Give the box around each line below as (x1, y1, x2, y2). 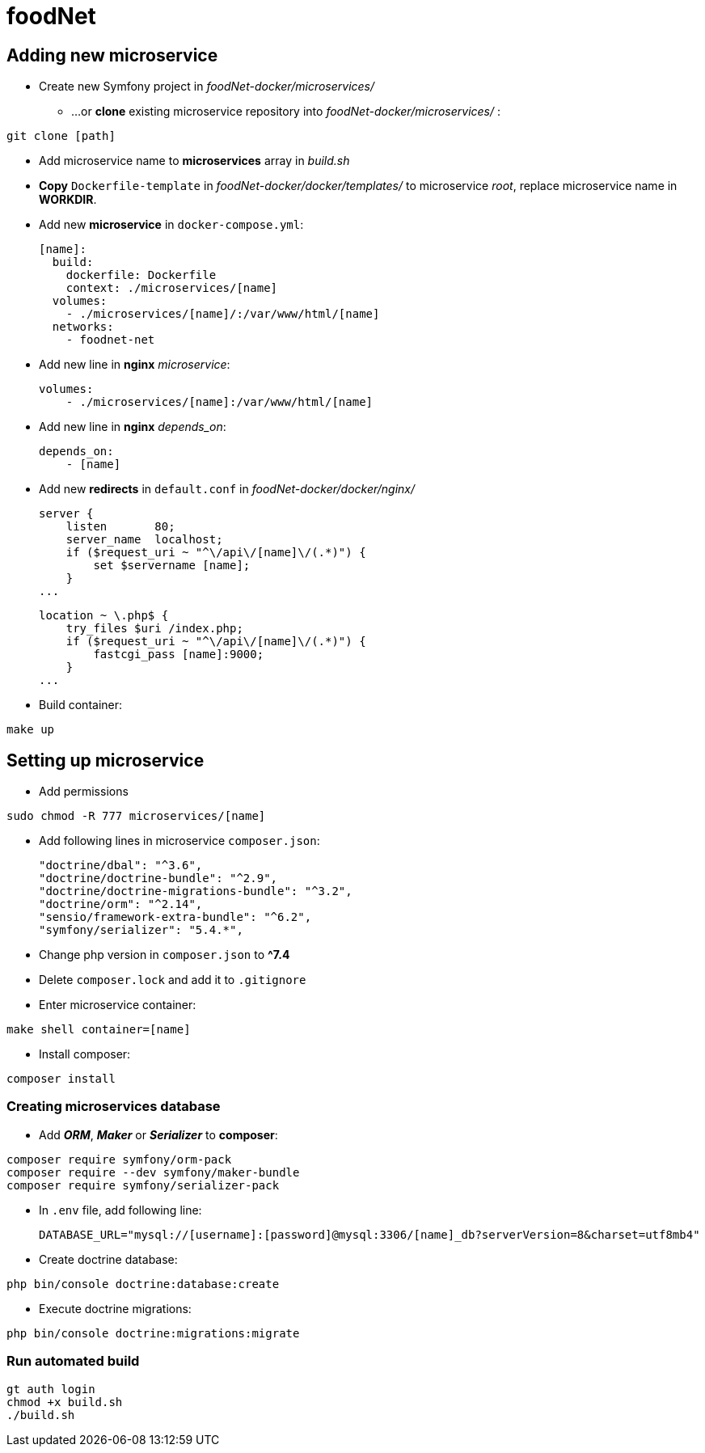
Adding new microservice (6, 44, 218, 65)
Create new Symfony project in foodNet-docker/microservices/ (39, 79, 375, 94)
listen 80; (65, 520, 175, 534)
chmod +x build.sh (6, 1395, 123, 1409)
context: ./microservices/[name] (65, 281, 278, 295)
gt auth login (6, 1382, 95, 1396)
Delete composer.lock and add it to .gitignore (39, 973, 306, 987)
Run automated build (6, 1353, 140, 1370)
